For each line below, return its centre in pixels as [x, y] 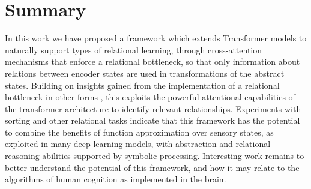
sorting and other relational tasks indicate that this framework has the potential [152, 120]
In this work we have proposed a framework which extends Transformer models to [156, 38]
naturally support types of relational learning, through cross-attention [134, 49]
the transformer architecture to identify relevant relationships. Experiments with [153, 108]
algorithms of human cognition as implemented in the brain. [116, 179]
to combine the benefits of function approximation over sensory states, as [139, 132]
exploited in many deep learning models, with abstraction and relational [138, 144]
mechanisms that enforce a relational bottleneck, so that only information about [152, 61]
